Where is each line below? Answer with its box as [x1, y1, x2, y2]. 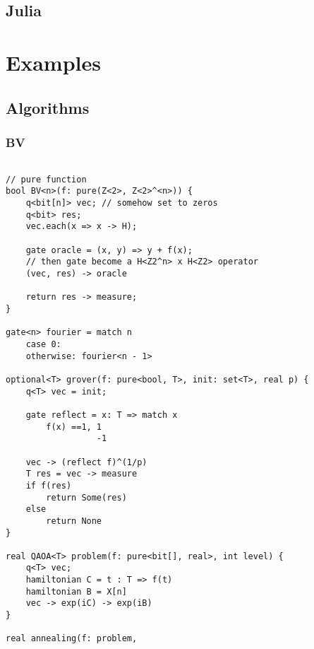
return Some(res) [46, 492, 127, 503]
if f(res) [25, 480, 72, 491]
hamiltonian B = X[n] [25, 586, 127, 597]
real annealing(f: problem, [6, 633, 138, 644]
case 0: [25, 339, 61, 349]
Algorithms [6, 96, 90, 118]
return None [46, 515, 102, 526]
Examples [6, 47, 101, 76]
